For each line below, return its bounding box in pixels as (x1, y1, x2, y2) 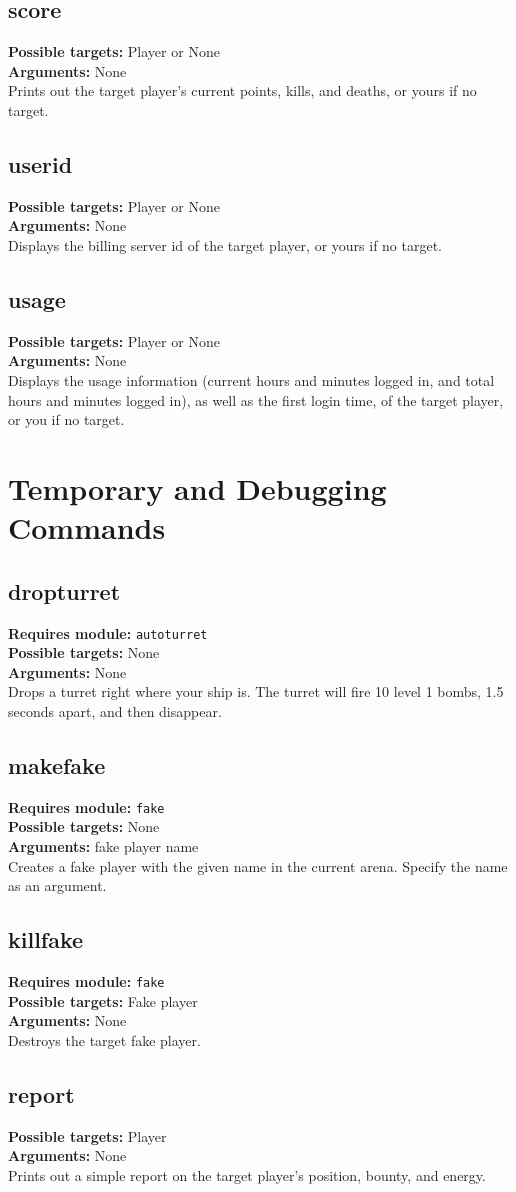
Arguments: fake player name (8, 835, 199, 856)
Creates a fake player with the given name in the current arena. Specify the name (8, 855, 508, 876)
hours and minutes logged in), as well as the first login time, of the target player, (8, 389, 504, 410)
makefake (8, 749, 106, 780)
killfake (8, 924, 84, 955)
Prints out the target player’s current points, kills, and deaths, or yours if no (8, 80, 477, 101)
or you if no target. (8, 409, 125, 430)
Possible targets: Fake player (8, 990, 198, 1011)
